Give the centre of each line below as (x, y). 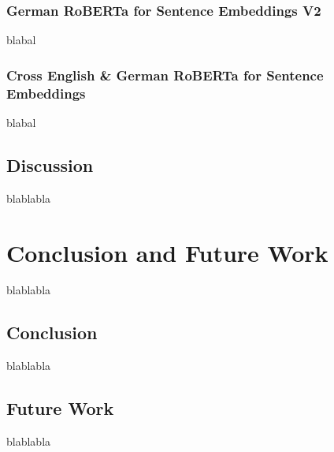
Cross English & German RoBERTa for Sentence (165, 75)
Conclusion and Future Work (167, 252)
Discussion (50, 164)
